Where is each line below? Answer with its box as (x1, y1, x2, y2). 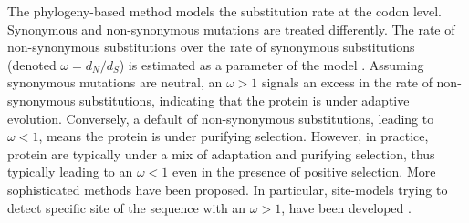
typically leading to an (7, 162, 133, 181)
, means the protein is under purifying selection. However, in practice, (38, 127, 429, 146)
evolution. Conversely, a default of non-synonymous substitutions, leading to (7, 108, 434, 127)
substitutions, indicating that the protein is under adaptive (79, 90, 410, 109)
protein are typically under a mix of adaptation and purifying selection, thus (7, 144, 435, 163)
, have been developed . (281, 198, 412, 217)
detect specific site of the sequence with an (7, 198, 246, 217)
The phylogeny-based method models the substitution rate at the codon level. (7, 2, 442, 20)
